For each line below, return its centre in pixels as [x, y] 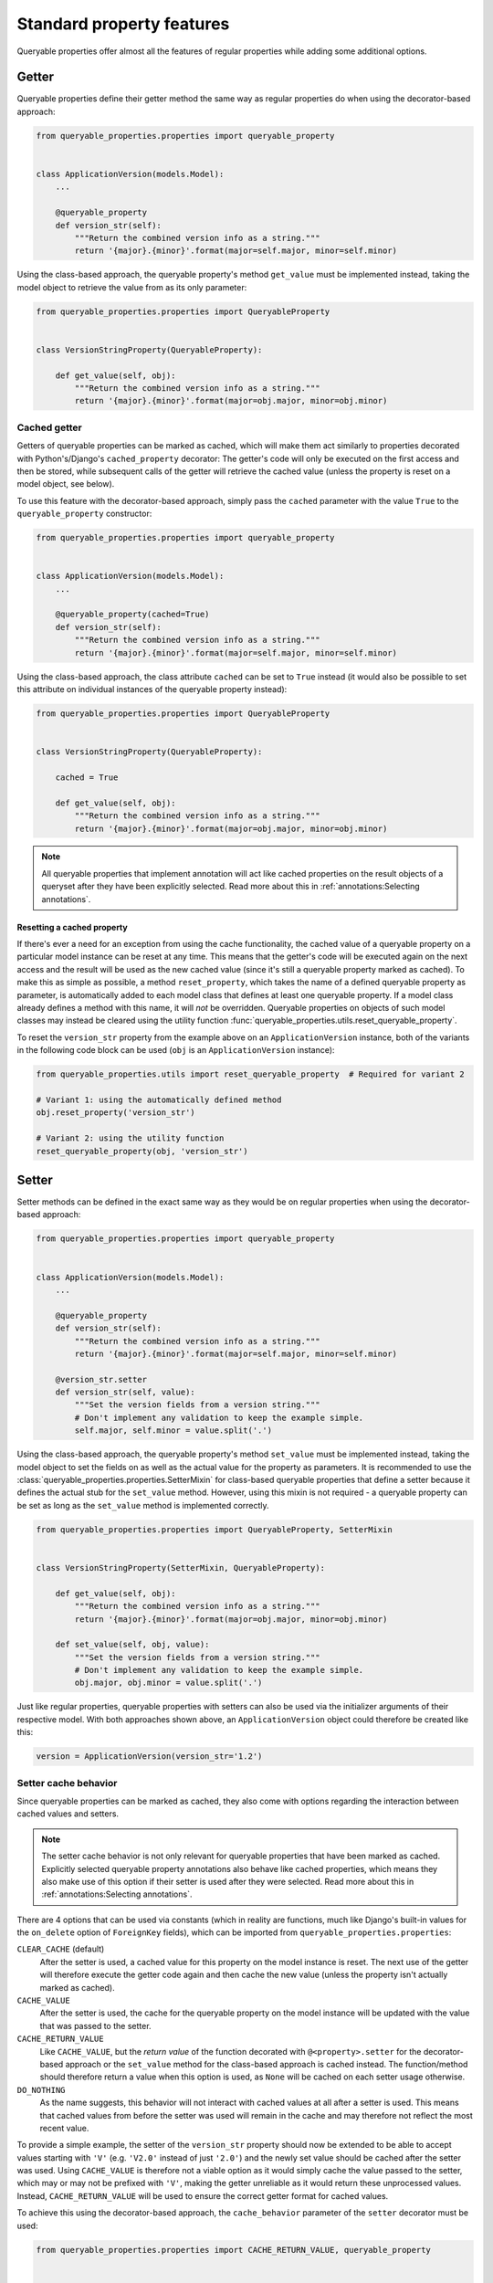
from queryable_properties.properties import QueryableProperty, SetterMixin [214, 1529]
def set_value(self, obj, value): [132, 1645]
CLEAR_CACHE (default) [61, 1949]
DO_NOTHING [41, 2090]
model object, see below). [66, 484]
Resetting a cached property [72, 927]
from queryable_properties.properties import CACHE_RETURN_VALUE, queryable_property [233, 2250]
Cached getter [49, 427]
